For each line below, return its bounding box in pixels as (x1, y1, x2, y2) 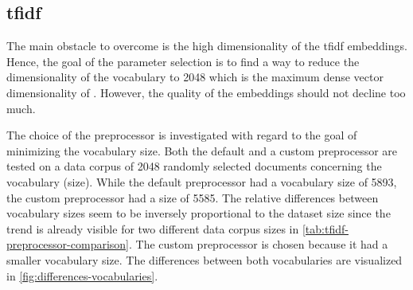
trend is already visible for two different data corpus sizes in (6, 220, 299, 237)
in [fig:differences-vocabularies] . (6, 267, 158, 284)
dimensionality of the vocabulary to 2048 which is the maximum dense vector (6, 69, 384, 85)
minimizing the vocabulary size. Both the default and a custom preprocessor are (6, 142, 398, 159)
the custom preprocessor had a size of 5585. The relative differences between (6, 189, 379, 206)
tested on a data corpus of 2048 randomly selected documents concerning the (6, 158, 382, 174)
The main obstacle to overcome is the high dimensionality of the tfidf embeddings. (6, 37, 407, 54)
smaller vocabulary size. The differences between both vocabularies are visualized (6, 251, 403, 268)
